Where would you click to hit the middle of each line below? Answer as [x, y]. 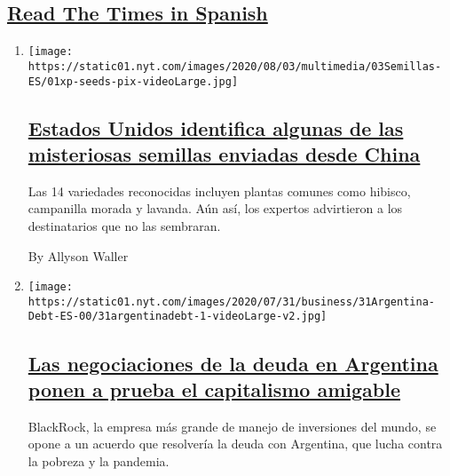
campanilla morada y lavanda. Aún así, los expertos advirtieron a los [215, 208]
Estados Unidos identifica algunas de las [216, 127]
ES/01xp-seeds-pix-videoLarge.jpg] [133, 81]
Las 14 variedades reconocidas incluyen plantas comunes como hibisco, [219, 190]
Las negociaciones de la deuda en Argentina [233, 363]
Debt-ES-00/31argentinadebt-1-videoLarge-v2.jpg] [178, 317]
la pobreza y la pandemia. [99, 460]
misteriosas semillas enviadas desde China [224, 153]
